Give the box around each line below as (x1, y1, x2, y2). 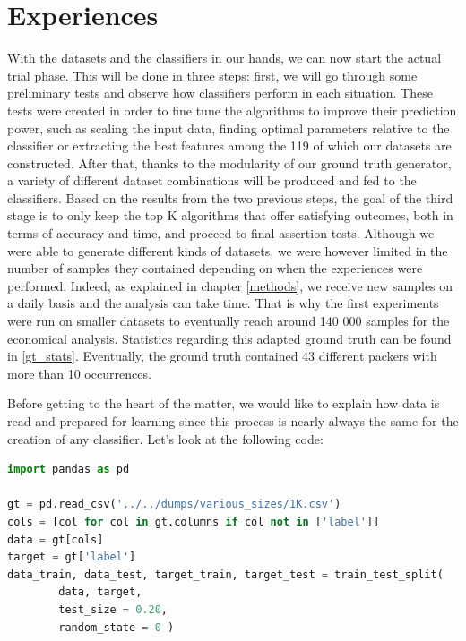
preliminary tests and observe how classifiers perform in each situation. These (7, 83, 433, 102)
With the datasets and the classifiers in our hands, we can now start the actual (7, 48, 442, 67)
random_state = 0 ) (58, 620, 175, 634)
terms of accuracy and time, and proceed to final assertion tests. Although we (7, 224, 435, 243)
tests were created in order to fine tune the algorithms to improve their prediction (7, 100, 457, 119)
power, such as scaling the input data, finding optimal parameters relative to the (7, 118, 450, 137)
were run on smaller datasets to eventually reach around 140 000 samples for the (7, 312, 450, 330)
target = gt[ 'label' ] (7, 551, 136, 564)
